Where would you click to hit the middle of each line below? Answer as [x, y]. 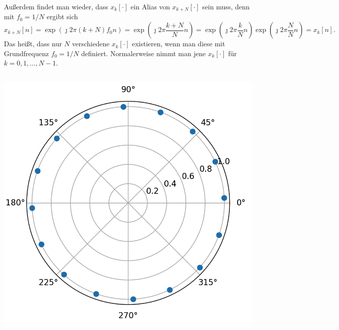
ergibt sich [62, 16]
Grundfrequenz [27, 53]
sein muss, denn [226, 6]
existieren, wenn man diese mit [179, 44]
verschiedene [91, 44]
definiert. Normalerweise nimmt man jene [143, 53]
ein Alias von [150, 6]
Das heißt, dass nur [33, 44]
